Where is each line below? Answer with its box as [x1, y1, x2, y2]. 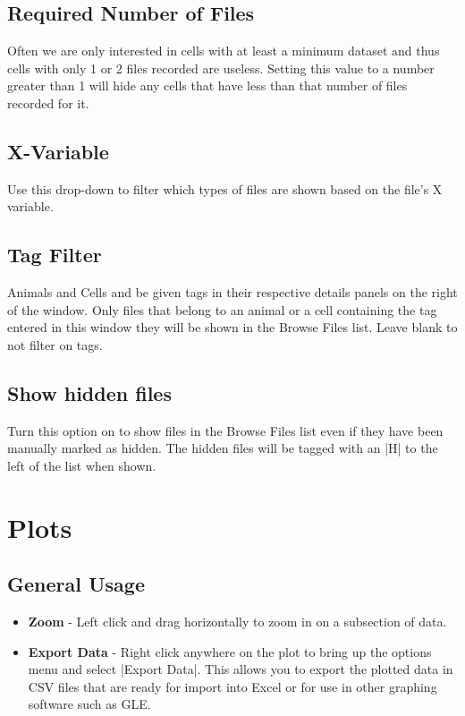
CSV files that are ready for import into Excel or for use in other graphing [28, 677, 437, 695]
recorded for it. [7, 93, 89, 112]
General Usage [7, 570, 145, 598]
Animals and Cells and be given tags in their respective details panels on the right [7, 283, 458, 302]
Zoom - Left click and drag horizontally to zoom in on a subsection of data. [28, 612, 447, 631]
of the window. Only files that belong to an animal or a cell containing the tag [7, 300, 437, 319]
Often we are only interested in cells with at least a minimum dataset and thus [7, 41, 440, 60]
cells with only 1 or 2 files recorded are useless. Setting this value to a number [7, 58, 435, 77]
